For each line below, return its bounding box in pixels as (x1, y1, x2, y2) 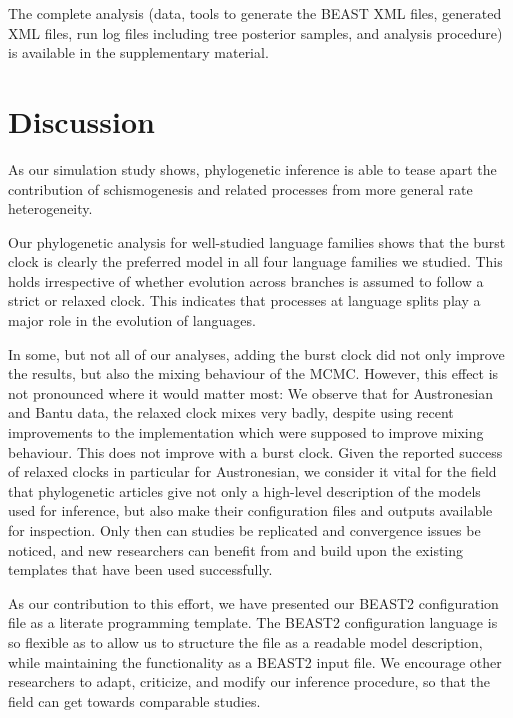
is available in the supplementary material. (8, 42, 269, 63)
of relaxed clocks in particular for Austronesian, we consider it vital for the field (8, 461, 497, 482)
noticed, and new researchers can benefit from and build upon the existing (8, 539, 464, 560)
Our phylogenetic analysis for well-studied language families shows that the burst (8, 231, 506, 252)
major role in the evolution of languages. (8, 310, 256, 331)
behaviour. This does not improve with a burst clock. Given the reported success (8, 441, 503, 462)
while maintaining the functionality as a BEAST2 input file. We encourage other (8, 651, 502, 672)
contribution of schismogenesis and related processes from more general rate (8, 178, 473, 199)
